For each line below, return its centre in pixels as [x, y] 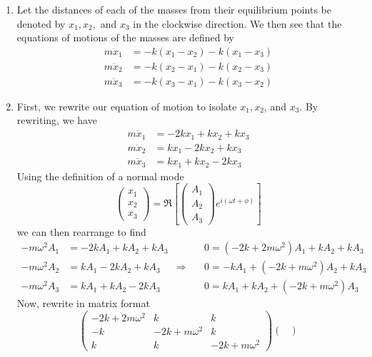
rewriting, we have [57, 120]
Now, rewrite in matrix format [83, 303]
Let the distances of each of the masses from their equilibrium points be [174, 9]
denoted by [41, 23]
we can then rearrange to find [81, 231]
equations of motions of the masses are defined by [125, 37]
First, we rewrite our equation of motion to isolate [127, 106]
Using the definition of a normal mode [100, 176]
